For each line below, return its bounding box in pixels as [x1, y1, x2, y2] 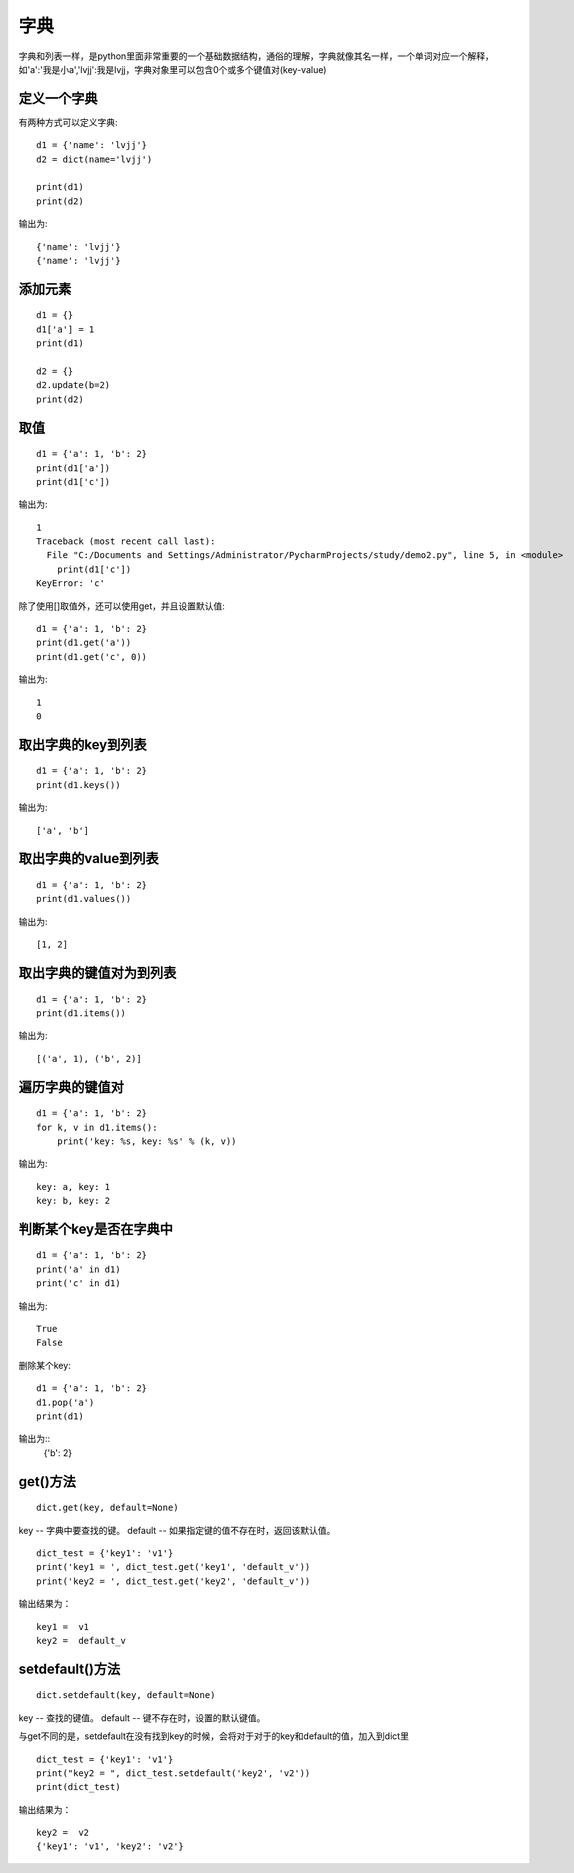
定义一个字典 [18, 90, 98, 107]
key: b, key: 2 [36, 1195, 111, 1207]
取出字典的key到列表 [18, 736, 147, 753]
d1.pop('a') [36, 1396, 95, 1408]
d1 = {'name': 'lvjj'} [36, 140, 148, 151]
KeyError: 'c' [36, 578, 105, 589]
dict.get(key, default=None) [36, 1502, 179, 1514]
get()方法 [18, 1473, 77, 1490]
